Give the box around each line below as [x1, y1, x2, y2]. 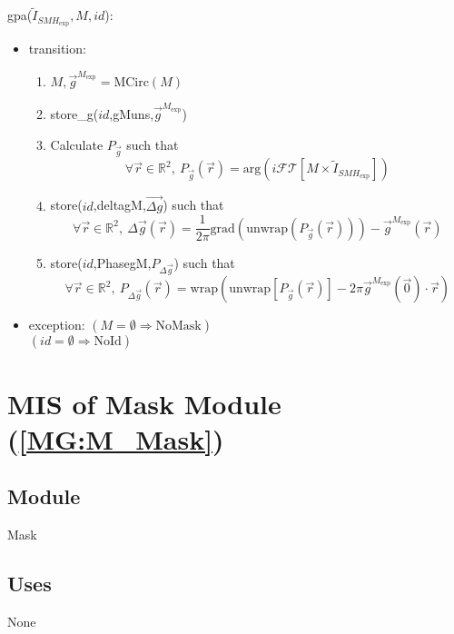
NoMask [155, 320, 202, 333]
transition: [28, 39, 86, 58]
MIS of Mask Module [7, 384, 281, 421]
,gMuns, [109, 104, 154, 124]
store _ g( [50, 104, 99, 124]
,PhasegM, [93, 253, 152, 272]
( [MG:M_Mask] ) [7, 420, 224, 457]
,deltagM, [93, 195, 146, 214]
